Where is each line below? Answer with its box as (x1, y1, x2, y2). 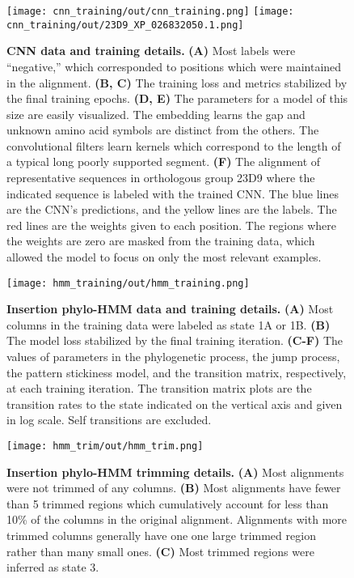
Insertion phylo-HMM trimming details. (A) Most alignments (6, 463, 344, 480)
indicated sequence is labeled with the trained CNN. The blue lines (6, 185, 339, 202)
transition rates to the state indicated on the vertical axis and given (6, 395, 343, 412)
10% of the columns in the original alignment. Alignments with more (6, 511, 348, 528)
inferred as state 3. (6, 559, 99, 576)
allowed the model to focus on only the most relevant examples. (6, 249, 322, 266)
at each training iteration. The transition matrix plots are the (6, 380, 312, 397)
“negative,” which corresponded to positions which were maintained (6, 57, 342, 74)
